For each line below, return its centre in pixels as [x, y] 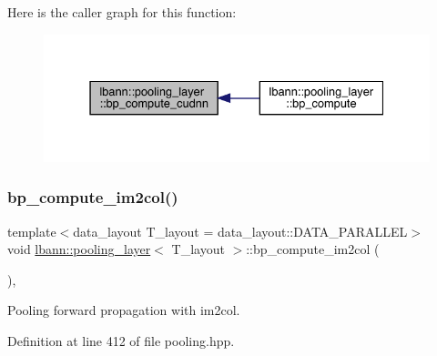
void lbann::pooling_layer [79, 249]
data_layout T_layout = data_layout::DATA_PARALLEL [240, 231]
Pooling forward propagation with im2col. [124, 310]
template [32, 231]
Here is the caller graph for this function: [122, 12]
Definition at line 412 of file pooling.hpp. [121, 340]
